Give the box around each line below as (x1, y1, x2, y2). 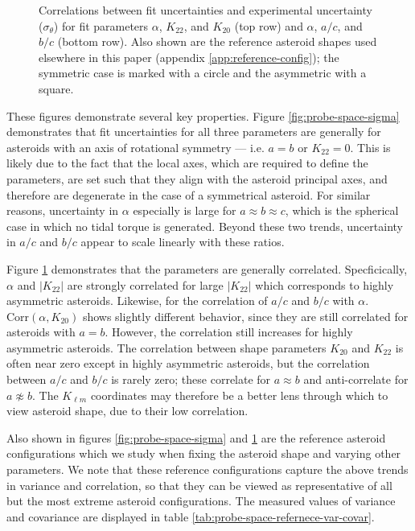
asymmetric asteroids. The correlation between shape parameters (6, 339, 327, 356)
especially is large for (133, 202, 236, 219)
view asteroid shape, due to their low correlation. (6, 402, 249, 419)
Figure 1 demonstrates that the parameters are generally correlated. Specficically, (6, 260, 408, 277)
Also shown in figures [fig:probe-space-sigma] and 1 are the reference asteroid (6, 429, 386, 446)
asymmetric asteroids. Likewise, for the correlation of (6, 292, 268, 309)
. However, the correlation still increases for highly (105, 323, 353, 340)
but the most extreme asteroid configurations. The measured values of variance (6, 492, 396, 509)
